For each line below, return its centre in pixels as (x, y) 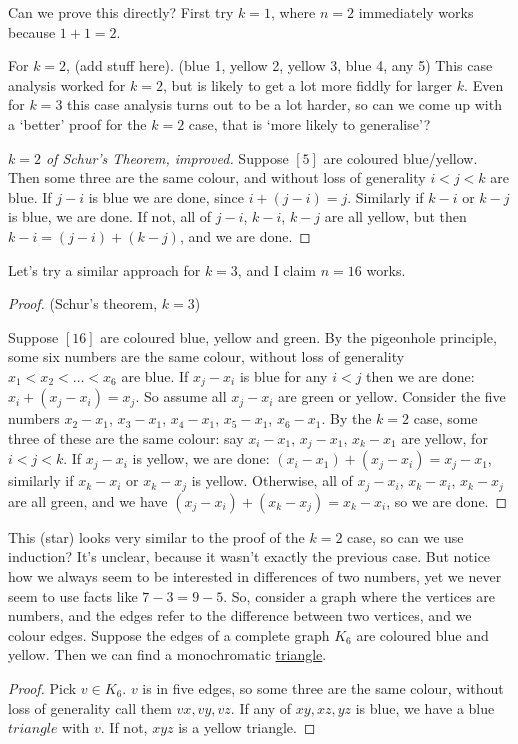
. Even (484, 84)
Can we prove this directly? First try (121, 12)
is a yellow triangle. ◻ (247, 727)
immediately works (416, 12)
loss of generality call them (90, 707)
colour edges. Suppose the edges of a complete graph (169, 634)
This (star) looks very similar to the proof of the (156, 536)
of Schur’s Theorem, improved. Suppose (167, 157)
